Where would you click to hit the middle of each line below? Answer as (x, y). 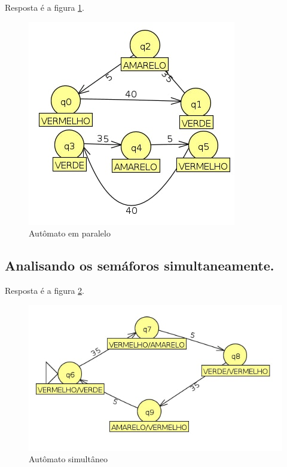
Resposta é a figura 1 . (45, 7)
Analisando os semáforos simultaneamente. (140, 265)
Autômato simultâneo (68, 459)
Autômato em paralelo (70, 233)
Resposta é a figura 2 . (45, 290)
